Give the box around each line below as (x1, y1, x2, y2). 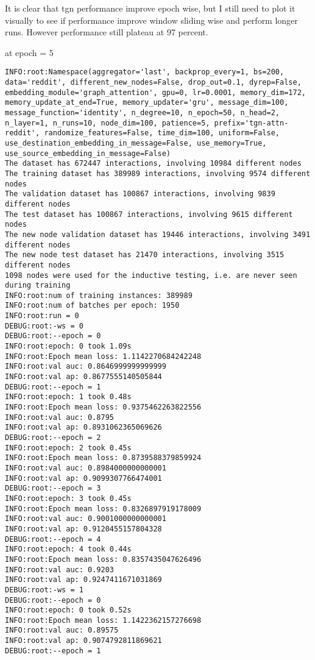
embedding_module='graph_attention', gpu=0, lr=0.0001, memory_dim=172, (5, 88, 306, 97)
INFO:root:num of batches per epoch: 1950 (5, 301, 180, 310)
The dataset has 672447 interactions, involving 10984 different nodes (5, 159, 302, 168)
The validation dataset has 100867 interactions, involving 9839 (5, 190, 275, 199)
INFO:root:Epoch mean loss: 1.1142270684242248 (5, 352, 202, 361)
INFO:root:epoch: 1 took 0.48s (5, 392, 132, 402)
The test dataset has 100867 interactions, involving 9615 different (5, 210, 293, 219)
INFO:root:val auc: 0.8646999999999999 (5, 362, 166, 371)
